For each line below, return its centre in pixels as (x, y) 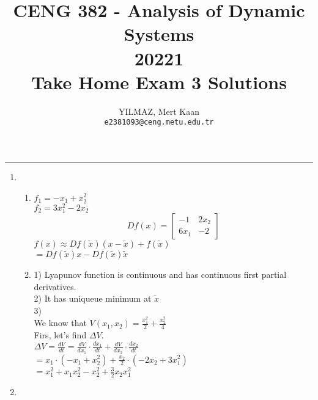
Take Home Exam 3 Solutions (159, 82)
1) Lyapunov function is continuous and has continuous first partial (160, 274)
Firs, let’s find (60, 335)
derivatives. (55, 286)
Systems (159, 34)
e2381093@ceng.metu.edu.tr (159, 122)
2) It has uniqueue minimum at (93, 298)
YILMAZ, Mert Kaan (159, 111)
